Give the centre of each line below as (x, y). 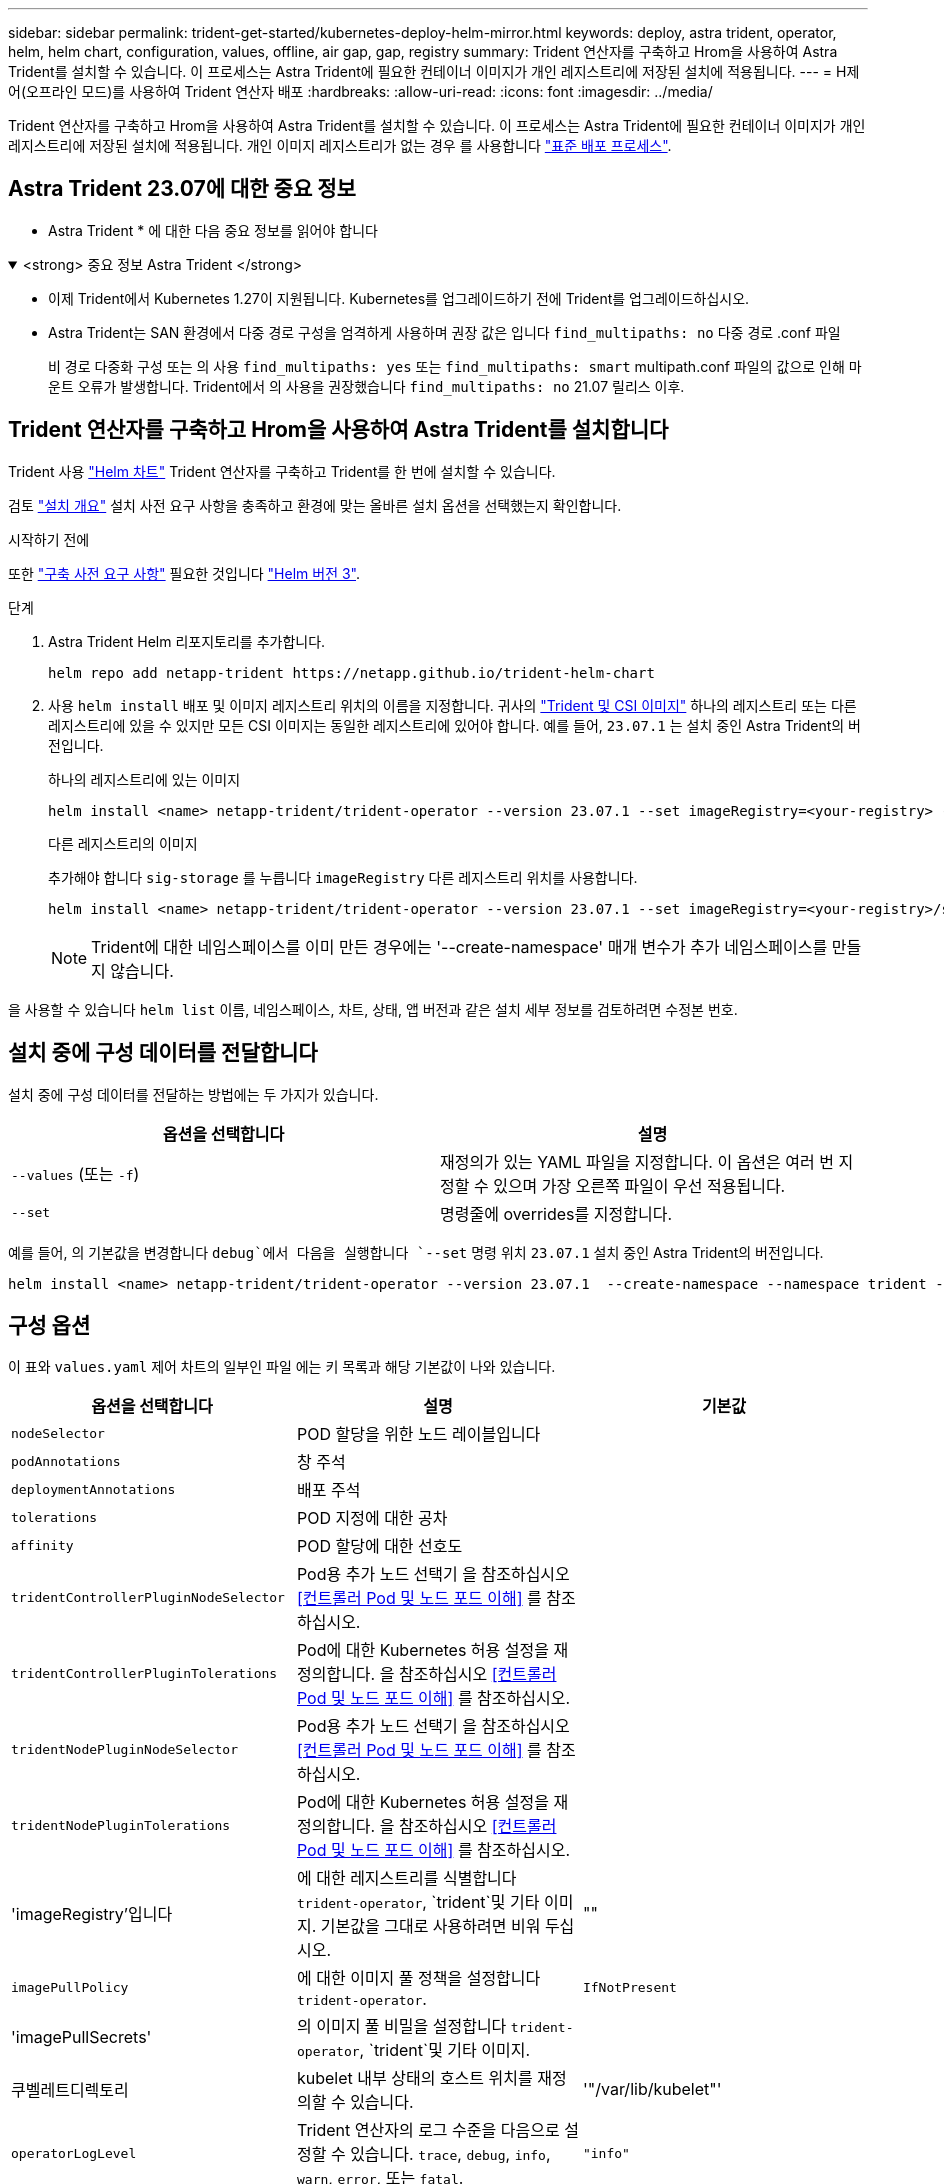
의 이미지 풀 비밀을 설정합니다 (401, 2026)
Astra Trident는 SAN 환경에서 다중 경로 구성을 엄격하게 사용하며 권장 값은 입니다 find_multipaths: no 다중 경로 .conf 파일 (444, 332)
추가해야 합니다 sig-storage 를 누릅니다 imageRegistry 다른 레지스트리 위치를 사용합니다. (343, 877)
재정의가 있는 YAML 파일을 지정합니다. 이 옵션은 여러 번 (637, 1161)
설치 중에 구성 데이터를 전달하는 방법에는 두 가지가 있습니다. (193, 1094)
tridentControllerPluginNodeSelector (148, 1597)
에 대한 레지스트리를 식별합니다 (406, 1878)
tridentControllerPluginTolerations (144, 1673)
